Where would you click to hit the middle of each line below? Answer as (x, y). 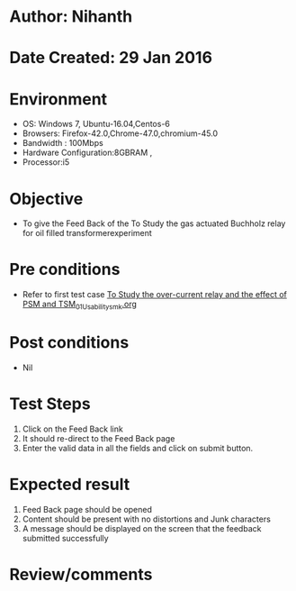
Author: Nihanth (71, 17)
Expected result (70, 485)
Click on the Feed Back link (72, 429)
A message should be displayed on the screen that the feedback (142, 528)
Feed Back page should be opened (87, 509)
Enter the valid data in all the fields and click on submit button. (138, 448)
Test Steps (50, 404)
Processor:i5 (46, 162)
